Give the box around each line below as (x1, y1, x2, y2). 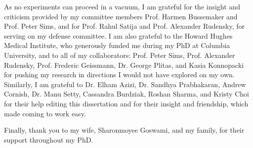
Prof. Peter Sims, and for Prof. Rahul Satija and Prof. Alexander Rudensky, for (4, 21, 245, 31)
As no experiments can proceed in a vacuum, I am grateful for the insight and (4, 1, 240, 11)
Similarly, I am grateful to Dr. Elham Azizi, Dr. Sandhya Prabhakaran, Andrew (4, 79, 246, 89)
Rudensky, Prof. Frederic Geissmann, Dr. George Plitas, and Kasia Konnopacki (4, 59, 244, 70)
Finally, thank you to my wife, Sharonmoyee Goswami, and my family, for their (4, 125, 245, 135)
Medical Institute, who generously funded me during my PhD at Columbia (4, 40, 230, 50)
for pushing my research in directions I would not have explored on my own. (4, 69, 235, 80)
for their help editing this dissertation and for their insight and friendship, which (4, 98, 249, 108)
